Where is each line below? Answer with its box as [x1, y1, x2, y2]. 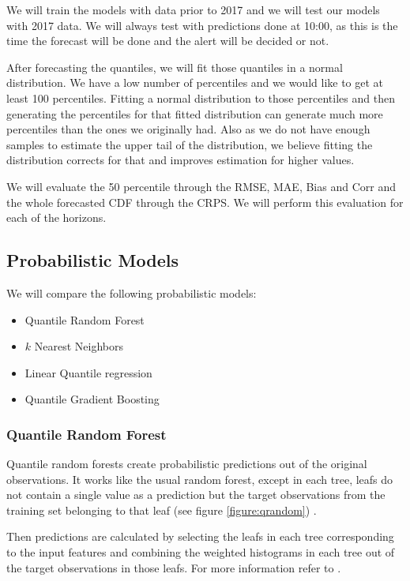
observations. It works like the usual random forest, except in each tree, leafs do [6, 470, 393, 487]
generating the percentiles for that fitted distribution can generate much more [6, 105, 383, 122]
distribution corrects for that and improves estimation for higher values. [6, 152, 355, 168]
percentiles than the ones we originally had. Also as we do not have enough [6, 121, 371, 137]
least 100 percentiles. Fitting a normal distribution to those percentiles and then [6, 89, 395, 106]
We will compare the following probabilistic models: [6, 284, 257, 301]
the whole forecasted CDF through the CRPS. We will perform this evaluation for [6, 193, 404, 210]
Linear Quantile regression [24, 364, 152, 380]
